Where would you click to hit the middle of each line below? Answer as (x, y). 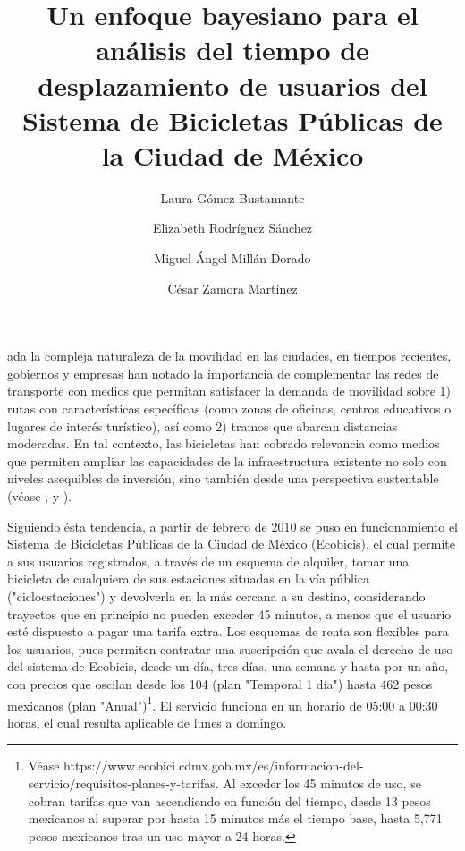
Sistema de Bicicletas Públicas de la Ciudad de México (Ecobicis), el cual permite (232, 544)
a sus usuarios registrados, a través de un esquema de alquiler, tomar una (208, 561)
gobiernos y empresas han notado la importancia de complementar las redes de (223, 373)
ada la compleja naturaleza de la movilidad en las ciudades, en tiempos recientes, (229, 356)
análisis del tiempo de (232, 50)
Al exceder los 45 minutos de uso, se (322, 783)
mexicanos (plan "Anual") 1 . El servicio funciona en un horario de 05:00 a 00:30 (223, 703)
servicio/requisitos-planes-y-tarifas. (123, 783)
